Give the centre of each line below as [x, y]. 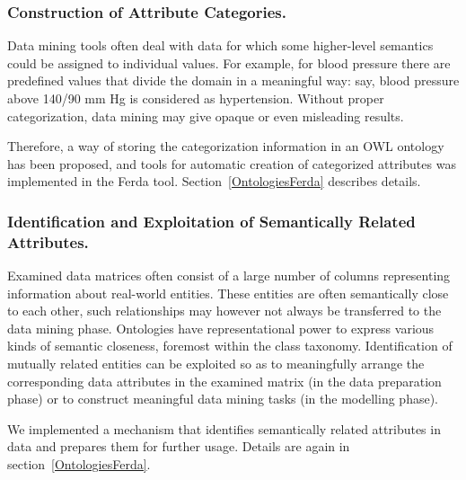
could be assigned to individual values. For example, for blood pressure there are [229, 62]
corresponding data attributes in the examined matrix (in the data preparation [224, 381]
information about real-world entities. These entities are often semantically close [228, 293]
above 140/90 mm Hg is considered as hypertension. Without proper [196, 98]
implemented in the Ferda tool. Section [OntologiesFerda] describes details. [214, 181]
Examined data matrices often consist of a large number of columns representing [229, 276]
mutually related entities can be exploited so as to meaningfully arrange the [216, 364]
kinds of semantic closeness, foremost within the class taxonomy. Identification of [230, 346]
